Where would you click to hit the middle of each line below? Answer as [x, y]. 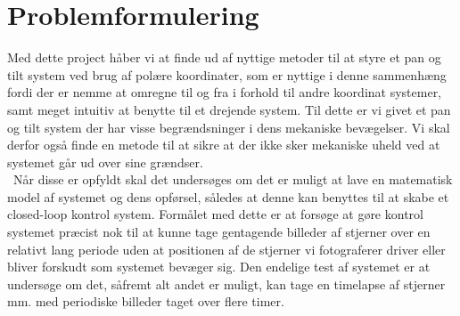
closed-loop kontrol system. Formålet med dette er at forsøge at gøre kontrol [215, 214]
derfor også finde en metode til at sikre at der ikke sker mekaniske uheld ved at [224, 145]
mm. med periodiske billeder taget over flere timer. [146, 301]
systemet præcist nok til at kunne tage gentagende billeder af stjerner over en [219, 232]
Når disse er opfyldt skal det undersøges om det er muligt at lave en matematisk [233, 179]
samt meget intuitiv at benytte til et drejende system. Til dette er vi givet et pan [229, 109]
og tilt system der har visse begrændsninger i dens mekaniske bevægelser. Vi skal [229, 127]
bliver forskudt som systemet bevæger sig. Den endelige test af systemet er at [219, 267]
